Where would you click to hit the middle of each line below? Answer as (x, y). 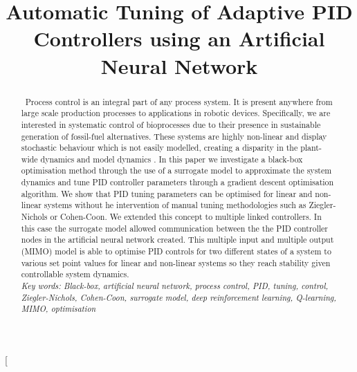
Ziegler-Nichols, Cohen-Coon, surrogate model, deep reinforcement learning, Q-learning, (178, 297)
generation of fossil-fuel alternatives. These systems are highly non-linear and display (174, 136)
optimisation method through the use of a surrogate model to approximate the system (176, 170)
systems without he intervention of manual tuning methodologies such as (175, 205)
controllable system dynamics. (75, 274)
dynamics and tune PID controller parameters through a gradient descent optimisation (177, 182)
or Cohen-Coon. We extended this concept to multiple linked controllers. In (186, 217)
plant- (311, 148)
